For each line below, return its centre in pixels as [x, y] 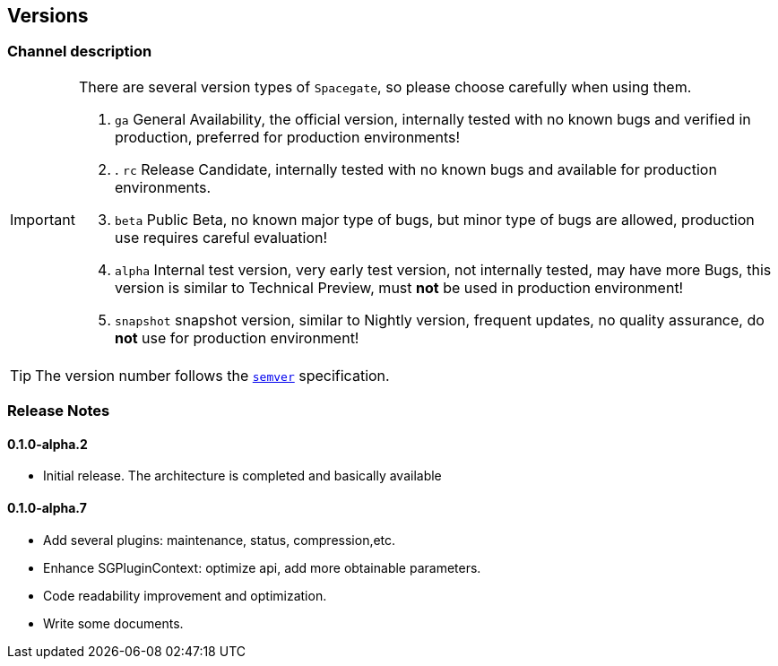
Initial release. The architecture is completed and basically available [242, 476]
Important [43, 219]
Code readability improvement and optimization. [185, 595]
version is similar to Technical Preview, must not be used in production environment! [399, 287]
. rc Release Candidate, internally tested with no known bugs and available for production [415, 169]
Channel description [80, 52]
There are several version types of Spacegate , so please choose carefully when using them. [385, 86]
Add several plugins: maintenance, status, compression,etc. [220, 540]
